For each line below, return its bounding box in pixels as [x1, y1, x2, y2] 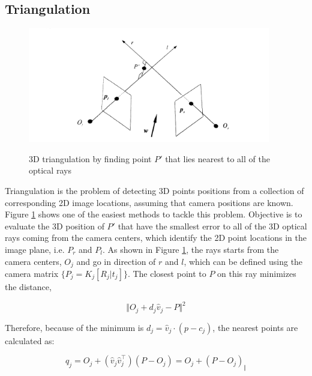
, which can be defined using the [184, 255, 303, 267]
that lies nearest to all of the [165, 152, 270, 165]
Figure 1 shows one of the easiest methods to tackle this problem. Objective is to [5, 208, 302, 220]
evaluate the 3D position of [5, 219, 104, 232]
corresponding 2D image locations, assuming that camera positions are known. [5, 196, 293, 208]
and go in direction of [76, 255, 156, 267]
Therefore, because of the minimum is [5, 321, 144, 333]
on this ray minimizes [217, 267, 296, 279]
